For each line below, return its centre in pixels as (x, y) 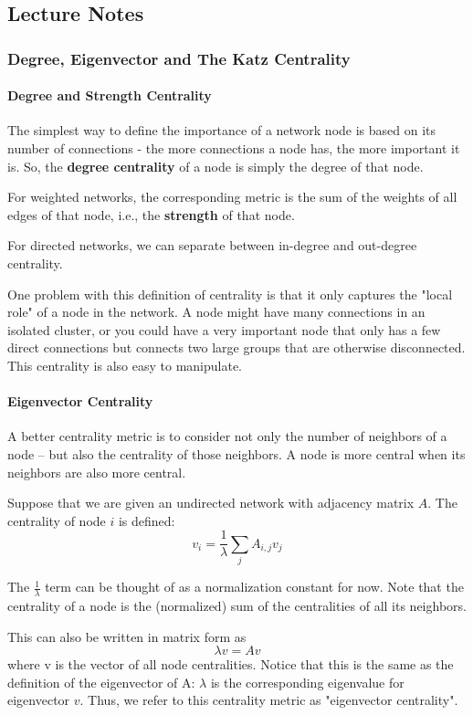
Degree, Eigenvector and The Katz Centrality (179, 58)
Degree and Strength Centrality (110, 95)
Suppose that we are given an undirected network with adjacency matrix (211, 503)
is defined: (147, 520)
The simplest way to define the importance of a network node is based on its (222, 130)
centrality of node (57, 520)
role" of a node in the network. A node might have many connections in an (216, 312)
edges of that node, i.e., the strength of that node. (151, 214)
